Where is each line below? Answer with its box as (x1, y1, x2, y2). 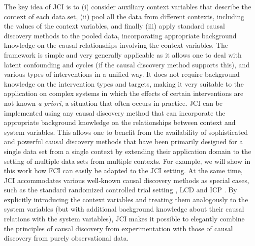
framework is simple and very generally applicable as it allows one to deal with (4, 49, 242, 60)
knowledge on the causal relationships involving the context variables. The (4, 40, 228, 50)
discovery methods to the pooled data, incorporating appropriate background (4, 30, 237, 40)
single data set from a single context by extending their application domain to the (4, 146, 251, 156)
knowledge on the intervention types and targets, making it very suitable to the (4, 78, 244, 89)
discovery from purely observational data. (4, 233, 129, 243)
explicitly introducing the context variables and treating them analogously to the (4, 194, 248, 204)
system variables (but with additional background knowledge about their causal (4, 204, 244, 214)
